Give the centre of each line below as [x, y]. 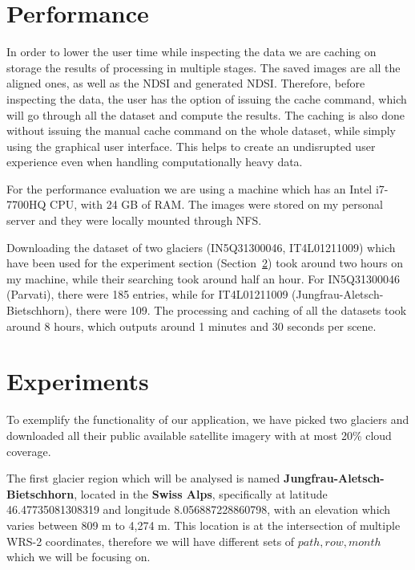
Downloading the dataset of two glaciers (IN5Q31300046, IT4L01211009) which [201, 247]
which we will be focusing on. [79, 557]
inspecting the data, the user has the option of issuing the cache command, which [207, 98]
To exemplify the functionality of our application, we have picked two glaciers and [208, 419]
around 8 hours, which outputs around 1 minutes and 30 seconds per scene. [191, 326]
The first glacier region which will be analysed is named [143, 478]
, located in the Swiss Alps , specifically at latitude [201, 493]
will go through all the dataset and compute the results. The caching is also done [206, 114]
